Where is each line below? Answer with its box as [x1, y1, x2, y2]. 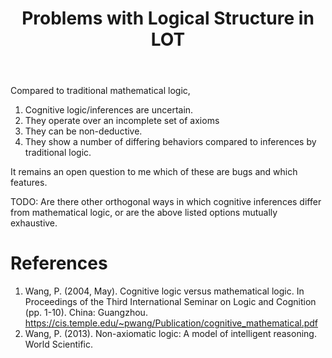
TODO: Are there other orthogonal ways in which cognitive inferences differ [10, 196, 322, 208]
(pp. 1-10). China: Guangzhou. [24, 307, 148, 319]
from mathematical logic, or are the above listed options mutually [10, 207, 278, 219]
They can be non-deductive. [24, 125, 143, 137]
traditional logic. [24, 147, 92, 159]
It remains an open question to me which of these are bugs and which [10, 166, 298, 178]
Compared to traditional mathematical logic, [10, 85, 191, 97]
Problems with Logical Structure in [21, 7, 315, 30]
